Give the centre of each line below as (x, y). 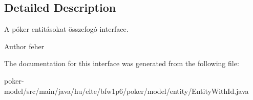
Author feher (24, 46)
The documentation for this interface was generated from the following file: (122, 63)
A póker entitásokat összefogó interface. (66, 29)
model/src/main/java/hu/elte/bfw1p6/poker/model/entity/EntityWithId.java (126, 91)
